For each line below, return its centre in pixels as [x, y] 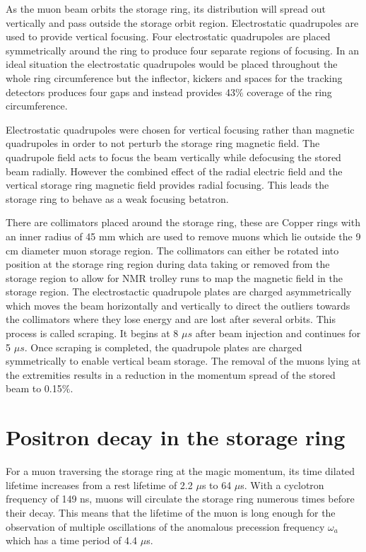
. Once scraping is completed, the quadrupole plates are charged [163, 347]
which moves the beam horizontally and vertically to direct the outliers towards [178, 305]
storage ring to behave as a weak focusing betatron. [117, 198]
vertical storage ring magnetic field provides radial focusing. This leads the [167, 185]
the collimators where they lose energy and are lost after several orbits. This [171, 319]
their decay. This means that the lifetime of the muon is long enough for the [171, 512]
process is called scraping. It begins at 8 [92, 333]
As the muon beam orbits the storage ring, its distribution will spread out [166, 8]
